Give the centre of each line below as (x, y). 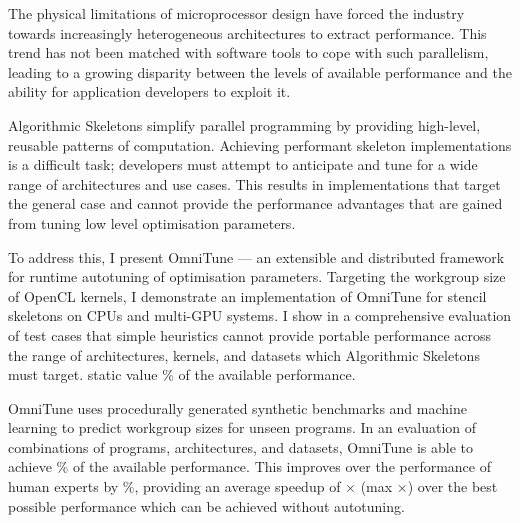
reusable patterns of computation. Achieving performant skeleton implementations (260, 144)
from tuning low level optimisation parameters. (152, 222)
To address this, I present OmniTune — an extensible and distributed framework (256, 256)
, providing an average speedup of (237, 486)
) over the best (452, 486)
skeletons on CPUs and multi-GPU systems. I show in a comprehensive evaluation (260, 315)
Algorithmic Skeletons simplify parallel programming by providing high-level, (244, 124)
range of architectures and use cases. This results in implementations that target (254, 183)
